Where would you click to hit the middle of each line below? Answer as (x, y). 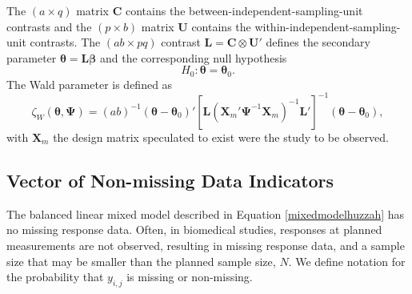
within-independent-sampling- (328, 26)
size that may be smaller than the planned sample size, (141, 261)
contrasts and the (49, 26)
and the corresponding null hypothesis (194, 57)
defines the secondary (318, 42)
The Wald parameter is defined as (90, 84)
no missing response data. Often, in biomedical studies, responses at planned (194, 230)
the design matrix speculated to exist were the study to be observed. (221, 137)
